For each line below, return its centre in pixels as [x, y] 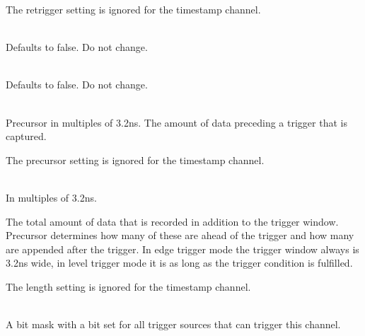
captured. [26, 136]
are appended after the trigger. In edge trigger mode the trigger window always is [182, 249]
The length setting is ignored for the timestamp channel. [128, 286]
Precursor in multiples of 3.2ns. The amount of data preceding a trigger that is [176, 122]
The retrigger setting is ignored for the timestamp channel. [133, 9]
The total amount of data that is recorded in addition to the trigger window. [172, 221]
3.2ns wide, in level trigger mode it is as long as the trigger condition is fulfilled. [179, 263]
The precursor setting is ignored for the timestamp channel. [135, 160]
